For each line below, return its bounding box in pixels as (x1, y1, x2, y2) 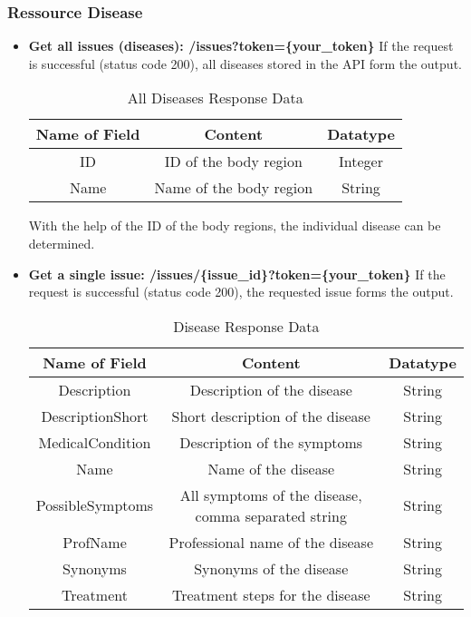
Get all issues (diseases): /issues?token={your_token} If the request (28, 36, 454, 55)
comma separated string (195, 504, 347, 526)
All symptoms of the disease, (179, 484, 362, 505)
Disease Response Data (173, 315, 320, 337)
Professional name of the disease (168, 531, 373, 553)
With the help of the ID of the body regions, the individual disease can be (28, 216, 441, 235)
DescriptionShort (41, 405, 149, 426)
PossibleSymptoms (35, 495, 154, 516)
